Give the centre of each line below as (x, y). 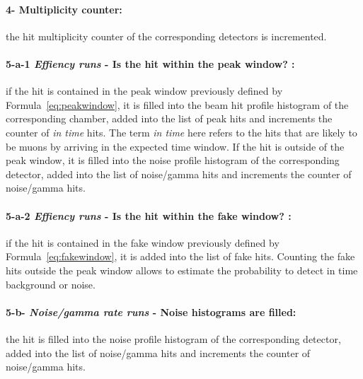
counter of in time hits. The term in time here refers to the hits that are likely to (181, 132)
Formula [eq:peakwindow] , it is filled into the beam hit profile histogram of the (177, 104)
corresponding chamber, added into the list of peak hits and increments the (169, 118)
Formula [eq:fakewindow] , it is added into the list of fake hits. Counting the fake (180, 256)
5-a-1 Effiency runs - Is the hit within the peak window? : (150, 63)
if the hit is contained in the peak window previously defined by (144, 91)
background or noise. (51, 284)
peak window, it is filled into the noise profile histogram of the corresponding (173, 160)
